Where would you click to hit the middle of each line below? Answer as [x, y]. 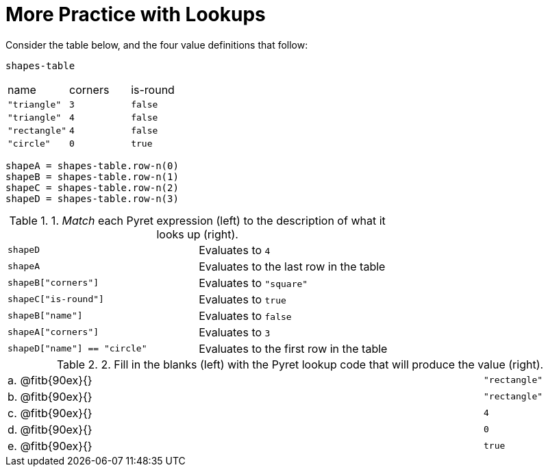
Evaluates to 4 [235, 250]
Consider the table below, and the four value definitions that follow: [157, 45]
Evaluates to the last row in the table [292, 266]
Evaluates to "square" [253, 283]
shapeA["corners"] [53, 332]
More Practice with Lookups [136, 14]
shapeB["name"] [45, 316]
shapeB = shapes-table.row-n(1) [92, 176]
